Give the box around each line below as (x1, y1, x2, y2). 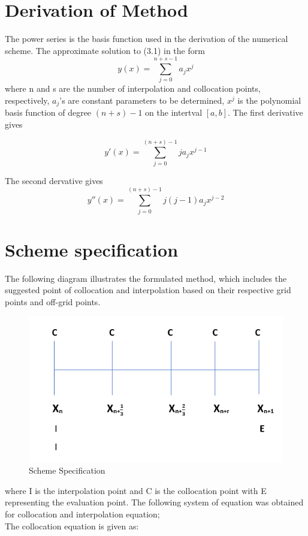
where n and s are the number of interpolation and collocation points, (5, 82, 261, 95)
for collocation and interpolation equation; (5, 507, 160, 520)
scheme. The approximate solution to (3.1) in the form (5, 44, 205, 56)
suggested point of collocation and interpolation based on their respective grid (5, 284, 291, 296)
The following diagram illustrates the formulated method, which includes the (5, 272, 287, 284)
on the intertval (145, 106, 203, 119)
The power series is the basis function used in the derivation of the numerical (5, 32, 288, 45)
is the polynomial (237, 94, 301, 107)
